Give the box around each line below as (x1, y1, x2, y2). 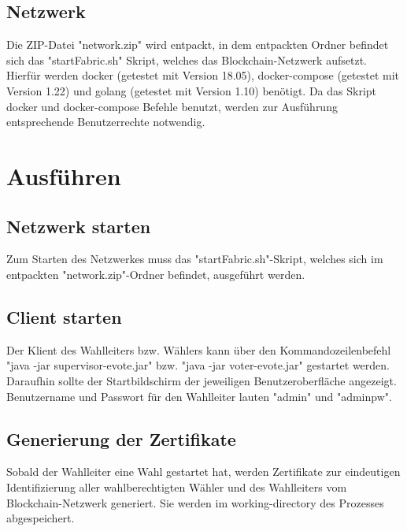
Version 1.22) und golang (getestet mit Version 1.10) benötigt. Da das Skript (6, 82, 377, 98)
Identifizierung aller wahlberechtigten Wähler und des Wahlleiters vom (6, 478, 347, 495)
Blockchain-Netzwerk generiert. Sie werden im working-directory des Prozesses (6, 494, 384, 511)
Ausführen (6, 159, 121, 191)
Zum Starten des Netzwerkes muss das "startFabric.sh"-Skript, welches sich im (6, 251, 383, 267)
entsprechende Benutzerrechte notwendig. (6, 113, 205, 130)
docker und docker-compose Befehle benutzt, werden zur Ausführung (6, 98, 338, 114)
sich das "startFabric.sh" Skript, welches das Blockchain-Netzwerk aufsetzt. (6, 51, 367, 68)
